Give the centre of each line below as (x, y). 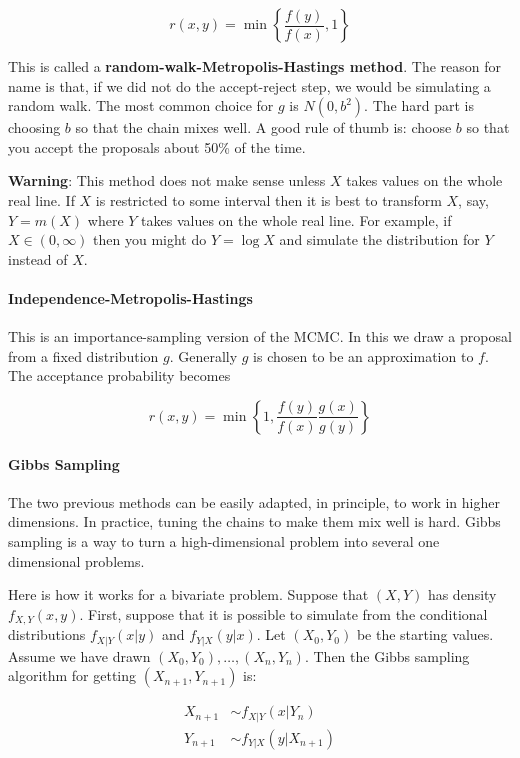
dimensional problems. (76, 560)
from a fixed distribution (83, 355)
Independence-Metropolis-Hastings (130, 297)
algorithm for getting (72, 675)
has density (462, 594)
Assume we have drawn (79, 655)
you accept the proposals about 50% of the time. (157, 146)
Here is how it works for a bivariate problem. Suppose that (188, 594)
